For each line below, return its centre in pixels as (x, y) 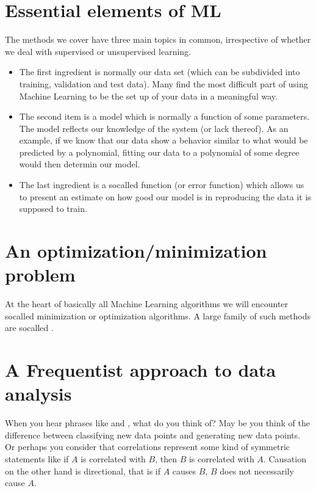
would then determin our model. (80, 164)
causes (184, 471)
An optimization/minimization (136, 251)
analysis (38, 394)
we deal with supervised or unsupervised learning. (98, 51)
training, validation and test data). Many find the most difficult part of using (163, 83)
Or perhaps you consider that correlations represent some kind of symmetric (148, 447)
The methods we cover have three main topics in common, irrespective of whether (158, 39)
